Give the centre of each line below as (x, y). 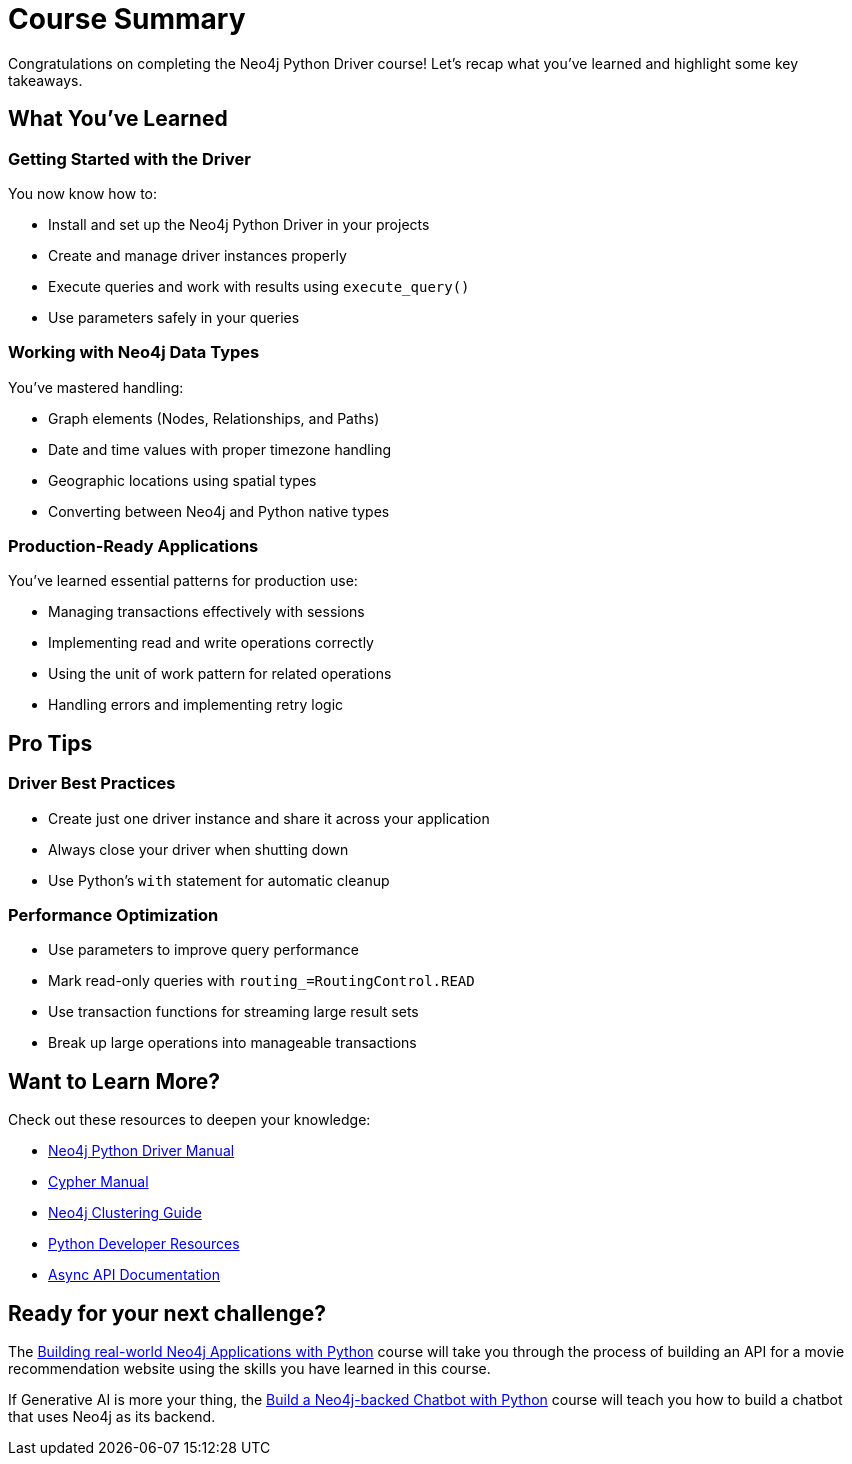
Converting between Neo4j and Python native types (219, 511)
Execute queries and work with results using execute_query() (259, 286)
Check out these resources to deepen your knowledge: (189, 1120)
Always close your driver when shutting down (198, 849)
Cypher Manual (98, 1182)
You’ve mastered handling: (96, 387)
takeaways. (45, 80)
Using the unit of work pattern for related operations (220, 674)
